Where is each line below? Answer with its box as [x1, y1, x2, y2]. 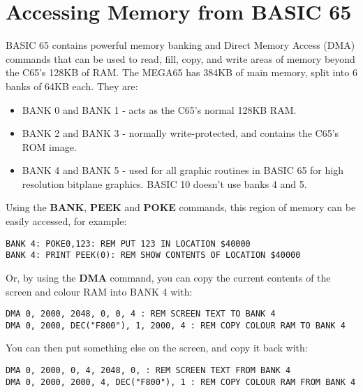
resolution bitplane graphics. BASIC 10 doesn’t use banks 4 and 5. [22, 176, 307, 191]
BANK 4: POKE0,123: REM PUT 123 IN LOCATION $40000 [6, 238, 251, 249]
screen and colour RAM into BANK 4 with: [6, 284, 193, 298]
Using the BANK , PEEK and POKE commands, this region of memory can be [6, 200, 356, 215]
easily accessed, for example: [6, 214, 127, 228]
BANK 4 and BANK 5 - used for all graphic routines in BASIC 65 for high [22, 163, 343, 177]
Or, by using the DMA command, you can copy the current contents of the [6, 270, 331, 284]
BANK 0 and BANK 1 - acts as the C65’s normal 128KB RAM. [22, 102, 297, 117]
